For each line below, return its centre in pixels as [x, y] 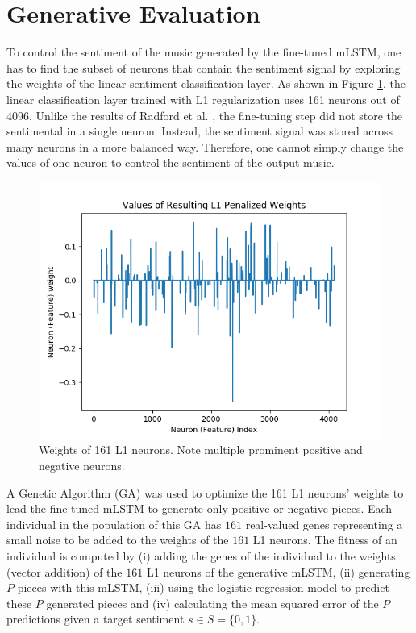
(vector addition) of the [64, 571]
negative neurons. [82, 466]
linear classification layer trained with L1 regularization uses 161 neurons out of [203, 99]
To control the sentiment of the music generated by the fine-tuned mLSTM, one [204, 52]
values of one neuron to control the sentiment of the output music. [171, 162]
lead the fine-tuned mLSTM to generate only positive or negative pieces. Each [200, 508]
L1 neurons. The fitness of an [325, 540]
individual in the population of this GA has [114, 524]
